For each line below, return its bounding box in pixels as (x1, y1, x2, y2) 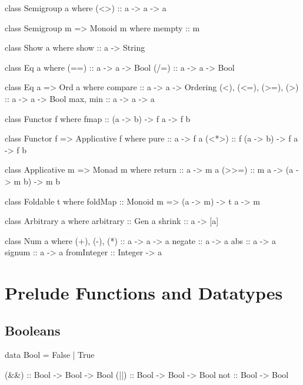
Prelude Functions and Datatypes (5, 281, 283, 305)
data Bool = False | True (5, 348, 95, 361)
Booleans (5, 321, 61, 339)
